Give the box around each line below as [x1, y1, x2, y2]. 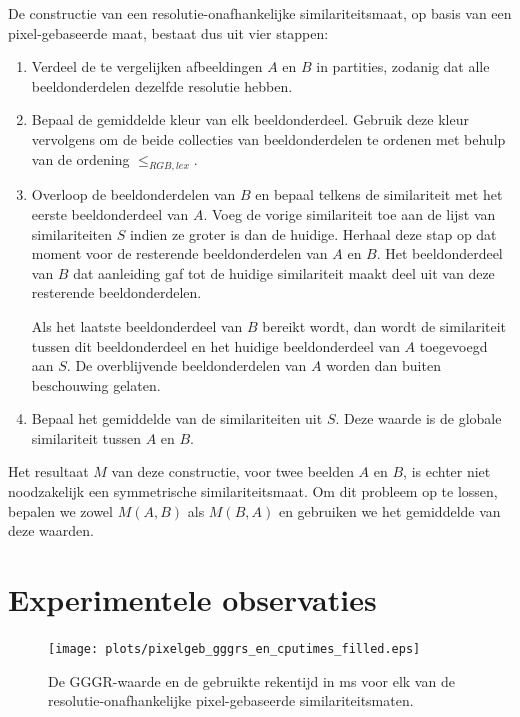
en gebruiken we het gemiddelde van [278, 500, 501, 521]
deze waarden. [8, 520, 94, 541]
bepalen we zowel [8, 500, 113, 521]
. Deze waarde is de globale [335, 408, 502, 429]
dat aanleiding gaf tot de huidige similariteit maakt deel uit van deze [73, 262, 495, 283]
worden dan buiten [326, 355, 441, 376]
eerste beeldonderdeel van [31, 203, 189, 224]
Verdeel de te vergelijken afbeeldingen [31, 56, 263, 77]
